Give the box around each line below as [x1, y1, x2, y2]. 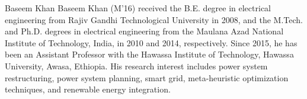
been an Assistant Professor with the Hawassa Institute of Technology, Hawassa [5, 48, 294, 60]
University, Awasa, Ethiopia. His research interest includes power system [5, 59, 268, 72]
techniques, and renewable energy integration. [5, 83, 171, 95]
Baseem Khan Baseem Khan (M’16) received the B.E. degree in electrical [5, 2, 271, 14]
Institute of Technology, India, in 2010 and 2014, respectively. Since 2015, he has [5, 36, 298, 49]
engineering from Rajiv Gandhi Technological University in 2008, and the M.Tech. [5, 13, 303, 25]
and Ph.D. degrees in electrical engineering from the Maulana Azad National [5, 25, 284, 37]
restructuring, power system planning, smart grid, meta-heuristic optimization [5, 71, 289, 84]
